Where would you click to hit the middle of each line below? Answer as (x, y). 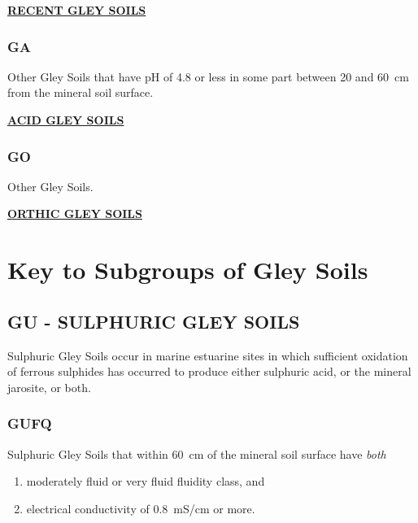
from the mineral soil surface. (81, 92)
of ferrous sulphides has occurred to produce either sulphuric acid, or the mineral (209, 371)
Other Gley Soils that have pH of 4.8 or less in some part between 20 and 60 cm (208, 76)
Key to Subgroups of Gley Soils (188, 270)
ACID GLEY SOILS (66, 120)
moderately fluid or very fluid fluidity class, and (146, 481)
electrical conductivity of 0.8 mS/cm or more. (141, 508)
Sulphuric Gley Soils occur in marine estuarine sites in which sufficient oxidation (208, 355)
